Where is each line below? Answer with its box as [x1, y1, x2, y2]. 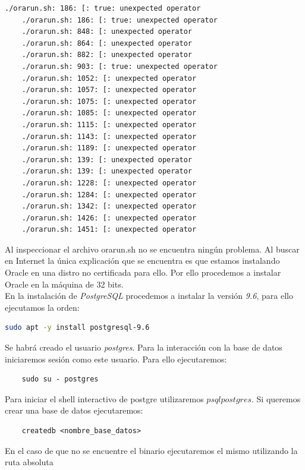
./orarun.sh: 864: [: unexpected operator [21, 39, 192, 48]
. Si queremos [251, 392, 301, 405]
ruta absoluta [5, 456, 54, 468]
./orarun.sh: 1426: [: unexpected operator [21, 213, 197, 222]
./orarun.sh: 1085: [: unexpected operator [21, 109, 197, 118]
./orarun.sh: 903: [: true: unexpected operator [21, 62, 218, 71]
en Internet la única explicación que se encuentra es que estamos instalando [5, 254, 280, 267]
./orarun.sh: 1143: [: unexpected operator [21, 132, 197, 141]
